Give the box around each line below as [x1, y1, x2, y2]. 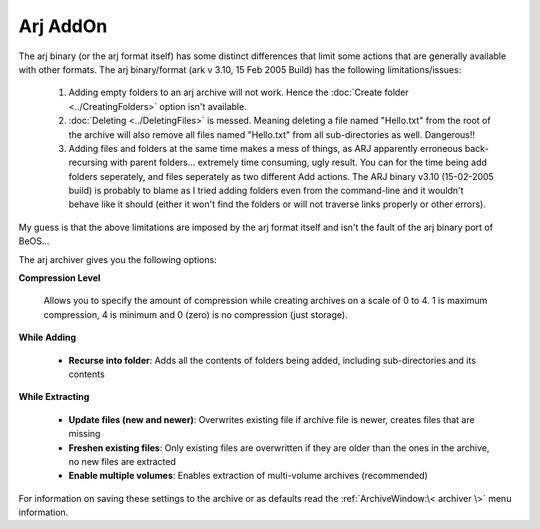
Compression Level [18, 272, 101, 284]
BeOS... [18, 235, 50, 247]
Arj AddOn [18, 15, 108, 37]
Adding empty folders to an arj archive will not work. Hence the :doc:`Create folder [68, 86, 409, 99]
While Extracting [18, 391, 90, 403]
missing [68, 428, 101, 440]
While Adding [18, 331, 77, 344]
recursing [68, 156, 109, 169]
